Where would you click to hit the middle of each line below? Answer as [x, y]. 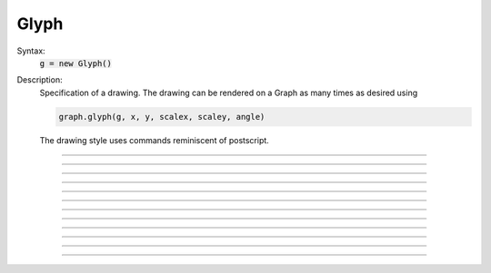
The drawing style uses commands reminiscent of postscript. [155, 140]
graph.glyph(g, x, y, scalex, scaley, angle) [162, 117]
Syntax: [31, 51]
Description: [40, 80]
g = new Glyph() [76, 63]
